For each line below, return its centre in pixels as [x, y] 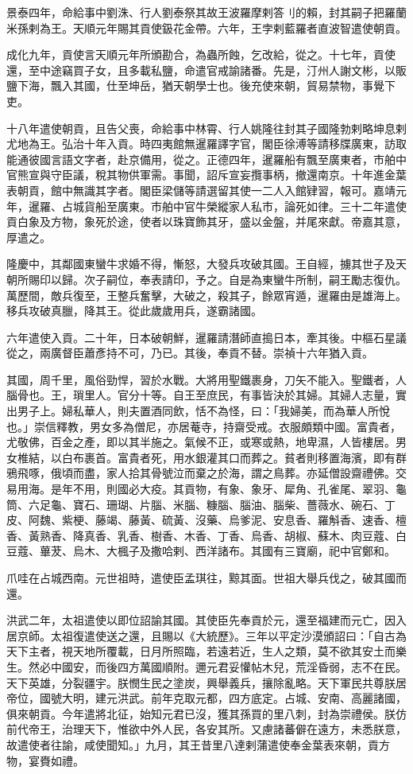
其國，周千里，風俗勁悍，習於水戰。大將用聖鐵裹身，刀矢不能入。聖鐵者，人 [206, 379]
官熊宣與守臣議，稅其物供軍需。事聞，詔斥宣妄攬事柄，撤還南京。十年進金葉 [206, 175]
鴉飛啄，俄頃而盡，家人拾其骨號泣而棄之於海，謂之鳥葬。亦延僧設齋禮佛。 [201, 473]
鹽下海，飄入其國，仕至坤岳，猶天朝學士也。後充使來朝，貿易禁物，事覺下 [201, 86]
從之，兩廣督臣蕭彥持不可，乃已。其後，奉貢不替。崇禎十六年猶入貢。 [190, 353]
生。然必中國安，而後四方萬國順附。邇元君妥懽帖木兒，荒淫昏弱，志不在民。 [206, 666]
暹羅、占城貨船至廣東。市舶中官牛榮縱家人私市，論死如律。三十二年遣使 [217, 206]
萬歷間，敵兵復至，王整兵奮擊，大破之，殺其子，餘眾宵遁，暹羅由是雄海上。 [206, 295]
